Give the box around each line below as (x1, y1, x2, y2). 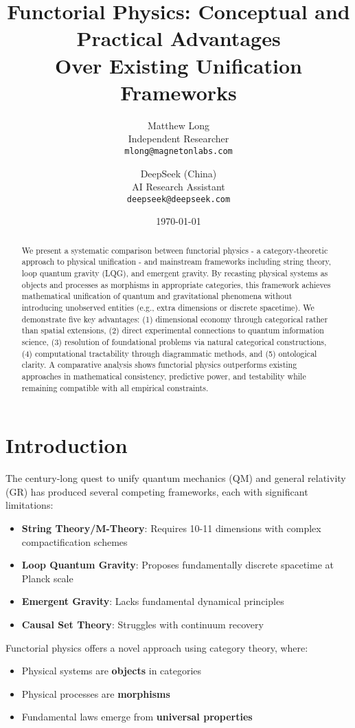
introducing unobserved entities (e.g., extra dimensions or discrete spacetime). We (21, 302, 314, 313)
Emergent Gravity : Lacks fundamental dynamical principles (21, 594, 284, 608)
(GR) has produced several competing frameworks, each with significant (5, 484, 308, 498)
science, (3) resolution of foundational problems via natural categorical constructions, (21, 336, 327, 348)
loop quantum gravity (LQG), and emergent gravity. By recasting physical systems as (21, 267, 328, 279)
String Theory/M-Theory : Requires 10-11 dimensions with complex (21, 521, 321, 536)
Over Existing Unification (55, 51, 302, 79)
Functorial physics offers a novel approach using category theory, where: (5, 640, 308, 654)
